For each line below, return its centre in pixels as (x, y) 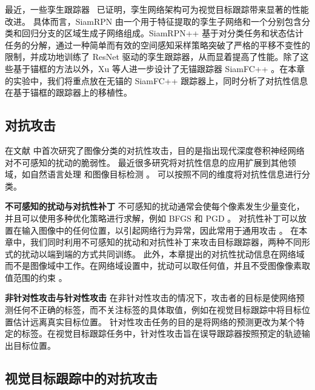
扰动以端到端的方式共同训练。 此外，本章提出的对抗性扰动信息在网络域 (163, 253)
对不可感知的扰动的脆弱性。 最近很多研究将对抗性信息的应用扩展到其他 (146, 162)
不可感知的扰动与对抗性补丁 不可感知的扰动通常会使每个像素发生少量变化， (155, 206)
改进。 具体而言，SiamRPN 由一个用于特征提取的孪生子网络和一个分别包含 (153, 21)
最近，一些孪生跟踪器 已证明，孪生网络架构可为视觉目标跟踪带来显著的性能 (157, 9)
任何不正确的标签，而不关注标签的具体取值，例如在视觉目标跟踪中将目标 (157, 310)
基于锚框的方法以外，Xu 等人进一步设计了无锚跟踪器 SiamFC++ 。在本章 (159, 68)
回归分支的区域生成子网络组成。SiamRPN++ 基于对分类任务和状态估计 (163, 33)
